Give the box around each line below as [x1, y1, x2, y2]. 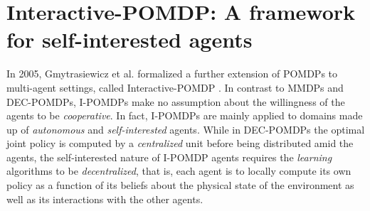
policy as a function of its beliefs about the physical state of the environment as [6, 178, 354, 193]
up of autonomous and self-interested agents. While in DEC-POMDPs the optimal [6, 121, 365, 136]
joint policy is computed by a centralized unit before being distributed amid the [6, 136, 354, 151]
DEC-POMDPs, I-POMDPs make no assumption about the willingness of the [6, 94, 345, 109]
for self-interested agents [6, 25, 253, 54]
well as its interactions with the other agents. [6, 191, 203, 206]
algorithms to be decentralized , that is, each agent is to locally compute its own [6, 163, 351, 178]
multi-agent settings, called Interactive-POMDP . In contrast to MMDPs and [6, 80, 344, 94]
